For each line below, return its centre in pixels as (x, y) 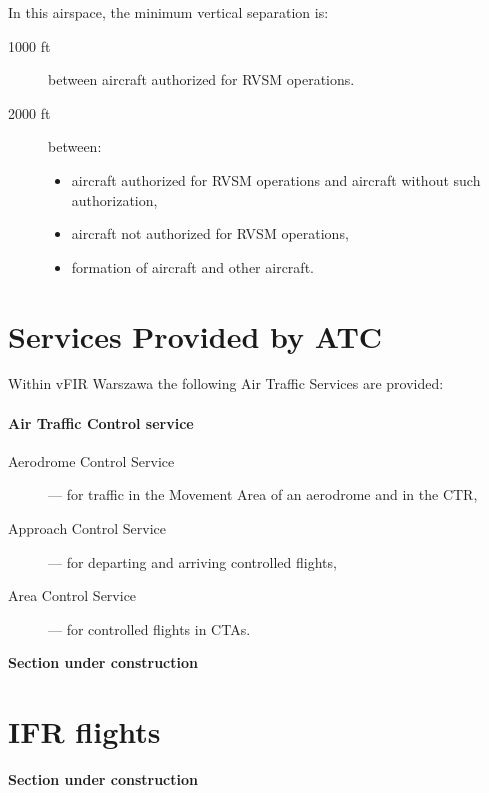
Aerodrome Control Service (91, 460)
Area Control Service (72, 595)
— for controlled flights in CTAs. (149, 628)
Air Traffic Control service (101, 422)
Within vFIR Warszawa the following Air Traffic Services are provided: (226, 383)
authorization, (114, 199)
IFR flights (84, 731)
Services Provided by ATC (195, 335)
